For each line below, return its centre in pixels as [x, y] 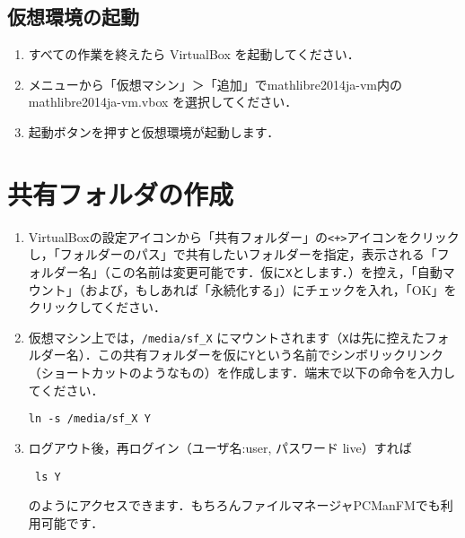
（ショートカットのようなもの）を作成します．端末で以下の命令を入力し [242, 373]
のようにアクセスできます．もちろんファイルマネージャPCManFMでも [234, 505]
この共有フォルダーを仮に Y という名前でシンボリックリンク [270, 355]
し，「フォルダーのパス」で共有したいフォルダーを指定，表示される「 [232, 254]
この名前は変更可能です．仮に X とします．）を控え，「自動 [276, 271]
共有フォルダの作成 [121, 193]
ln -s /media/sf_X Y [89, 419]
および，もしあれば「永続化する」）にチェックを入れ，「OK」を [271, 289]
